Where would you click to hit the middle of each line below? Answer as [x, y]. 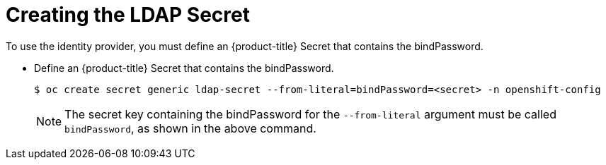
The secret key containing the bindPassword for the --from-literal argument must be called [310, 114]
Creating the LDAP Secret [128, 15]
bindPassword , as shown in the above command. [190, 128]
